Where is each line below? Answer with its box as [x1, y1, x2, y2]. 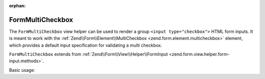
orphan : [9, 3, 26, 8]
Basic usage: [9, 67, 35, 73]
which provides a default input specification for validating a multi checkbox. [9, 42, 162, 48]
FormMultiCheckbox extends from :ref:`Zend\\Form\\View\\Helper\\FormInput [9, 52, 168, 57]
